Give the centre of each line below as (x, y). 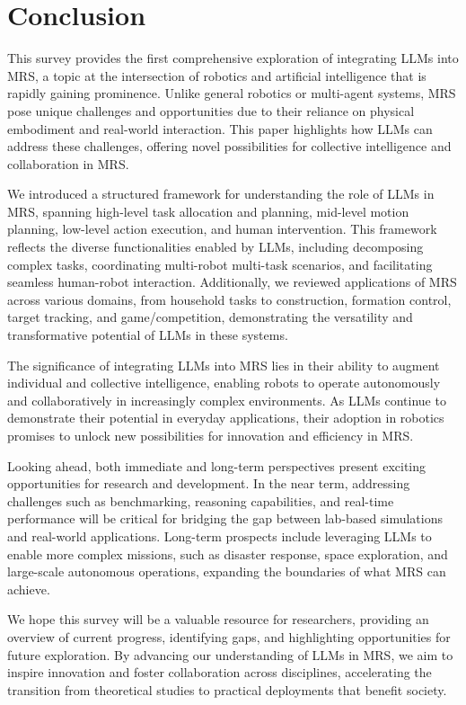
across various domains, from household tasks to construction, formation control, (229, 299)
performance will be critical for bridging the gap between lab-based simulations (225, 518)
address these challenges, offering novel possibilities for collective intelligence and (229, 146)
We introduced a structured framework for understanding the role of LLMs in (221, 194)
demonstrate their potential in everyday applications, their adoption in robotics (226, 418)
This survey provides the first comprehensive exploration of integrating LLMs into (233, 58)
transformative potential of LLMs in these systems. (148, 335)
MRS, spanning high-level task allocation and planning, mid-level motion (208, 211)
